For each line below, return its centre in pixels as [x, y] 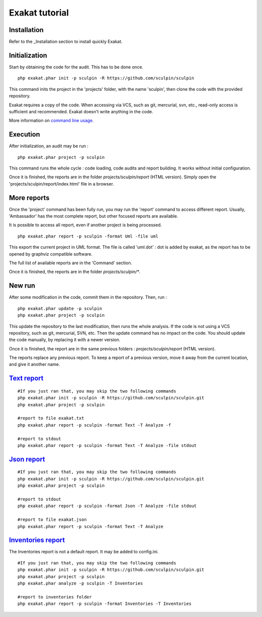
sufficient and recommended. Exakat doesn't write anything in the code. [81, 111]
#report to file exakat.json [52, 520]
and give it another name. [34, 364]
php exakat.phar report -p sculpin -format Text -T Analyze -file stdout [107, 445]
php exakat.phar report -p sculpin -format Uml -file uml [88, 236]
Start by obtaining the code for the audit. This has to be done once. [76, 67]
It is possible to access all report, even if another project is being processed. [85, 225]
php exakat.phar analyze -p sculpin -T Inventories [80, 583]
